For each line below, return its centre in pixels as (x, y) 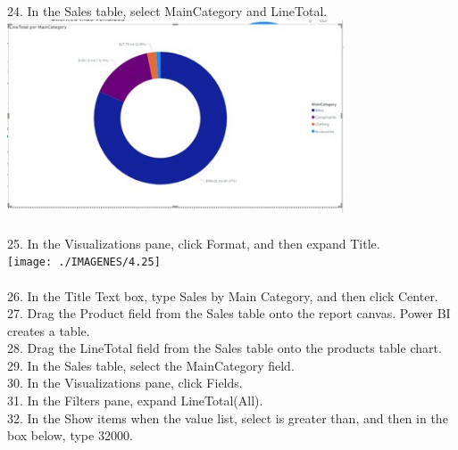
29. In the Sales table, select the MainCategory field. (151, 365)
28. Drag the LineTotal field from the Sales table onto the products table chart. (225, 348)
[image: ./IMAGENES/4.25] (84, 262)
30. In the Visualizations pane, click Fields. (125, 383)
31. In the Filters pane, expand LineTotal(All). (135, 401)
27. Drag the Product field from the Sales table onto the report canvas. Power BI (229, 313)
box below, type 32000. (70, 435)
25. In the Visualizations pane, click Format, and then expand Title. (194, 243)
